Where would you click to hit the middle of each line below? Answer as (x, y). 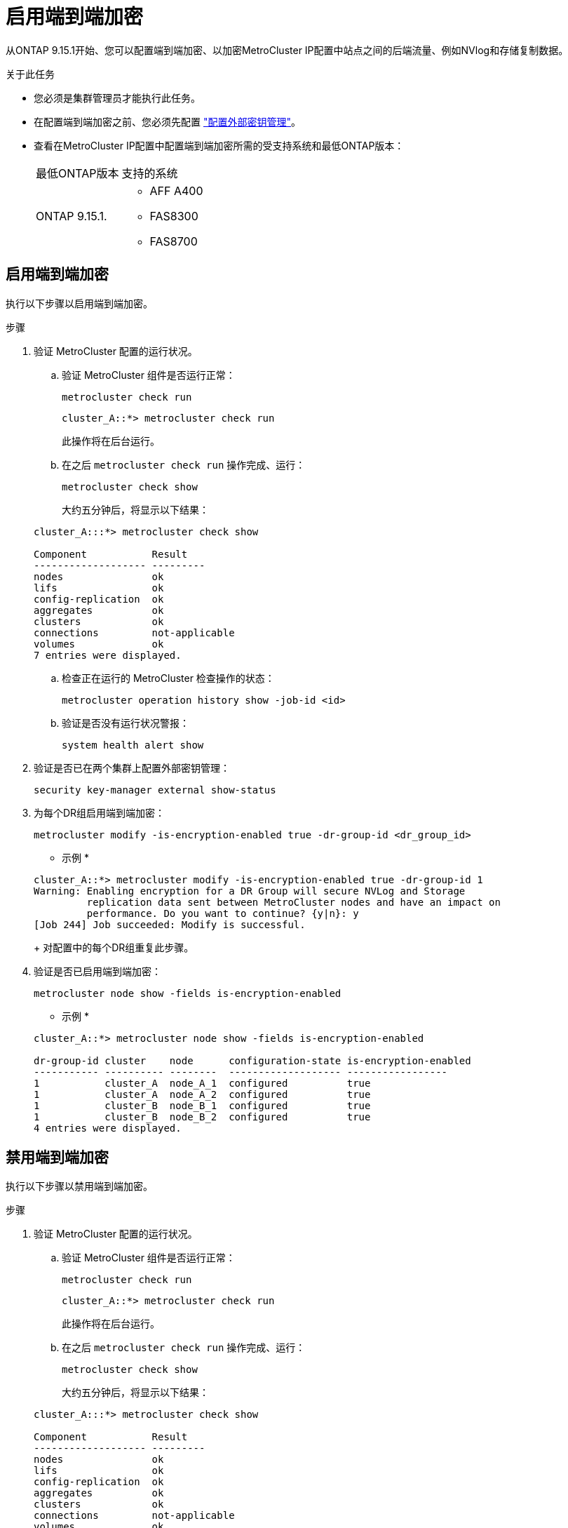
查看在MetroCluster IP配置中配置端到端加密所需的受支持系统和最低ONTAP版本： (219, 145)
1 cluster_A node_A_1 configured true (202, 1083)
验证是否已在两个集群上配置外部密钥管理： (132, 768)
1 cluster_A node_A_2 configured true (202, 1094)
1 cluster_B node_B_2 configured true (202, 1117)
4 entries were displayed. (108, 1128)
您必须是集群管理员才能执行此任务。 (117, 98)
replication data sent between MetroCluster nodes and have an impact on (293, 902)
